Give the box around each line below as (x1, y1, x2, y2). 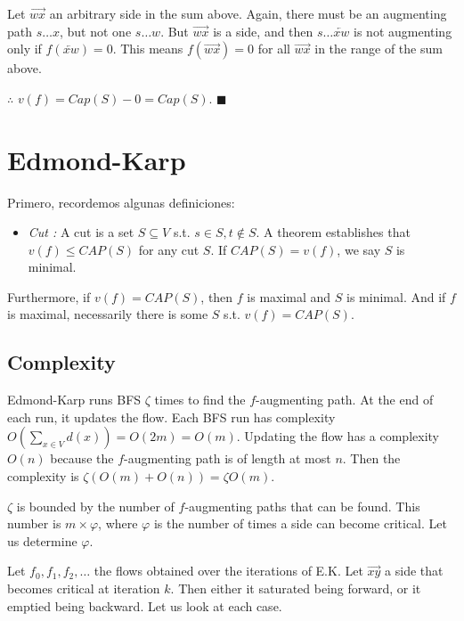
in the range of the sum (314, 39, 443, 58)
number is (7, 514, 61, 533)
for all (257, 39, 290, 58)
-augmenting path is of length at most (124, 449, 331, 468)
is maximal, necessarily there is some (7, 305, 208, 323)
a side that (385, 561, 444, 580)
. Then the (342, 449, 401, 468)
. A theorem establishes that (256, 223, 411, 241)
